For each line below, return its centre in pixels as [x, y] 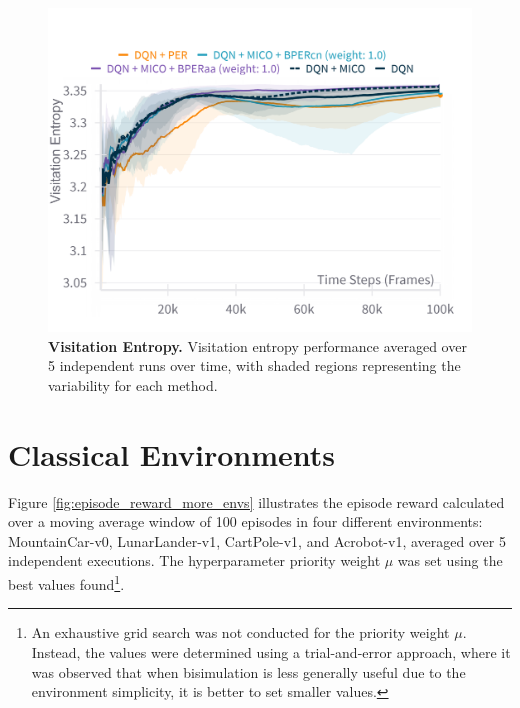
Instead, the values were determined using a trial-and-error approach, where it [271, 651]
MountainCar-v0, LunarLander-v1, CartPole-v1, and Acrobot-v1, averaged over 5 [257, 540]
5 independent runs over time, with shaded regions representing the [254, 365]
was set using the [450, 560]
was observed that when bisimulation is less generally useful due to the [248, 671]
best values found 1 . [66, 582]
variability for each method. [133, 384]
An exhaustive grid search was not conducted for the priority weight [240, 632]
